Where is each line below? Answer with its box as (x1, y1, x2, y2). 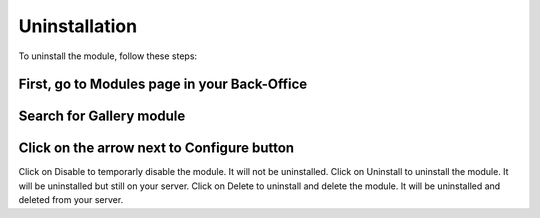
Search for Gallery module (18, 108, 186, 125)
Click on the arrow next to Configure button (18, 140, 295, 157)
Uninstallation (18, 15, 138, 37)
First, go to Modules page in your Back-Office (18, 76, 308, 93)
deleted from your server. (18, 194, 124, 206)
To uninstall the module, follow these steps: (18, 50, 198, 62)
